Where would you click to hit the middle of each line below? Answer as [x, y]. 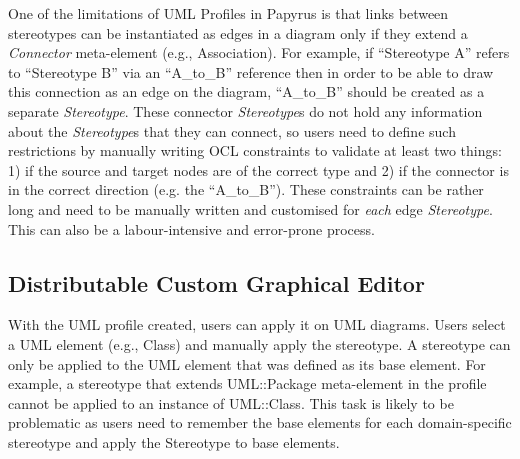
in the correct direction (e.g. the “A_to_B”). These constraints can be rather [246, 189]
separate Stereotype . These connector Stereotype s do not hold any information [245, 110]
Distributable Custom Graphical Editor [216, 282]
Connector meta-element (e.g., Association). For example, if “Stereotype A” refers [259, 52]
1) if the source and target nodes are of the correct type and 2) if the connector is [258, 169]
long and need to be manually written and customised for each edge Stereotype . [250, 208]
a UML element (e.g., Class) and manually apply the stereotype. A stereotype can [259, 343]
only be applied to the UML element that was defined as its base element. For [247, 363]
